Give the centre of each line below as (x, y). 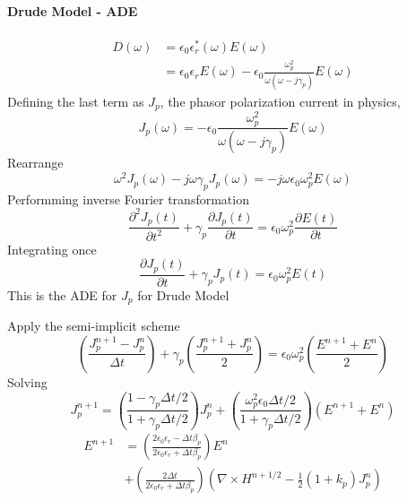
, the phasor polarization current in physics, (280, 101)
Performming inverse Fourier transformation (128, 199)
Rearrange (35, 163)
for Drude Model (183, 294)
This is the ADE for (62, 294)
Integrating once (52, 249)
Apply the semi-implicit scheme (94, 326)
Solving (27, 381)
